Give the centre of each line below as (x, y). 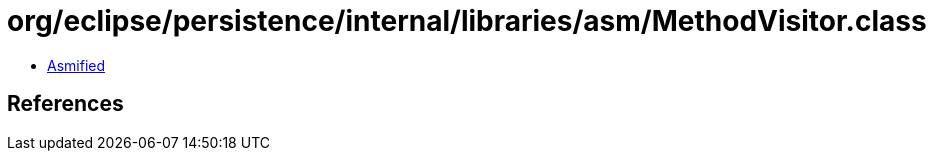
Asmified (76, 65)
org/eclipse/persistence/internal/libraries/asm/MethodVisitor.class (467, 21)
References (65, 104)
